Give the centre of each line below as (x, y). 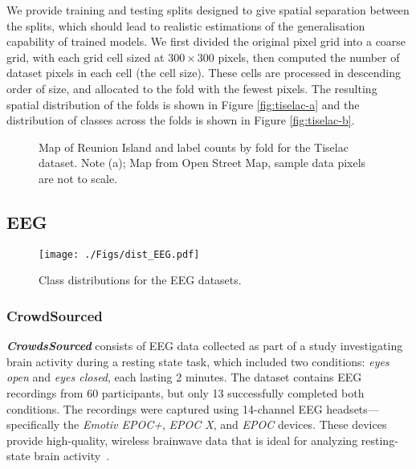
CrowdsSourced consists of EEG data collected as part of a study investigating (205, 346)
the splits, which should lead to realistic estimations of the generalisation (186, 25)
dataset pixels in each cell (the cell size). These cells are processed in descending (204, 73)
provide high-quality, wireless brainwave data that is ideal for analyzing (182, 440)
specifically (33, 424)
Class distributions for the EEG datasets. (140, 280)
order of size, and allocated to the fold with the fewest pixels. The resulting (192, 88)
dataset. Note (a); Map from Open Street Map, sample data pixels (202, 163)
